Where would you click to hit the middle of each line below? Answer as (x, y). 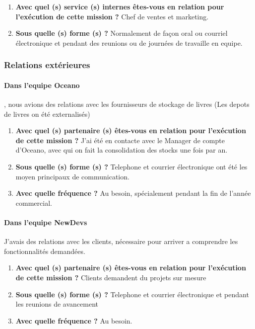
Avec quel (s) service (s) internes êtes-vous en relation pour (120, 6)
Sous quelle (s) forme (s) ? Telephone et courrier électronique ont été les (131, 166)
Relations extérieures (47, 65)
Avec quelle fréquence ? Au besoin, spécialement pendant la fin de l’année (133, 193)
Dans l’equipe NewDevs (46, 222)
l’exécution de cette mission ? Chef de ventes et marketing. (112, 16)
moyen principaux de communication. (72, 176)
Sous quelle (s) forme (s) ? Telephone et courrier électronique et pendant (132, 294)
